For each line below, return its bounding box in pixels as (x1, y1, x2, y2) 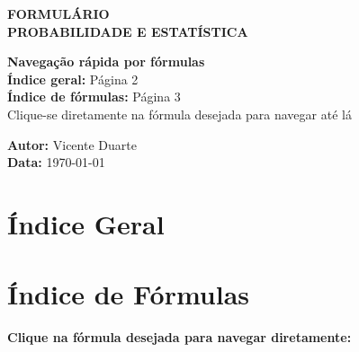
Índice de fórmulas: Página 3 (7, 87, 181, 106)
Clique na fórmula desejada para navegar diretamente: (7, 328, 352, 347)
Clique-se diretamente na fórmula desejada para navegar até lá (7, 104, 352, 123)
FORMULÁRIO (7, 4, 110, 22)
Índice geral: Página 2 (7, 69, 139, 88)
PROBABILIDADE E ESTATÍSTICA (7, 22, 248, 40)
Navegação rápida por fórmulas (7, 52, 205, 71)
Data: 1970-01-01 (7, 153, 105, 172)
